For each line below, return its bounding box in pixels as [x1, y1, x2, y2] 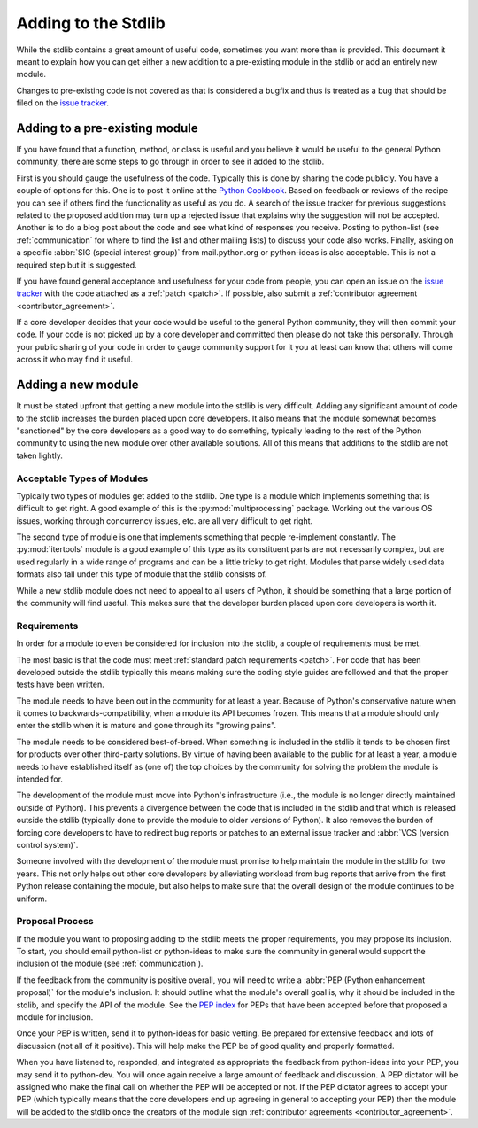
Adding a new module [16, 377, 139, 393]
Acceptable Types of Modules [16, 472, 149, 485]
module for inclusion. [16, 1012, 94, 1023]
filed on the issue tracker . [16, 97, 110, 108]
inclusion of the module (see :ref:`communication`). [16, 958, 204, 969]
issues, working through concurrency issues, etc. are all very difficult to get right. [16, 515, 313, 526]
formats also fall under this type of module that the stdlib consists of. [16, 569, 267, 580]
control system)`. [16, 840, 79, 850]
